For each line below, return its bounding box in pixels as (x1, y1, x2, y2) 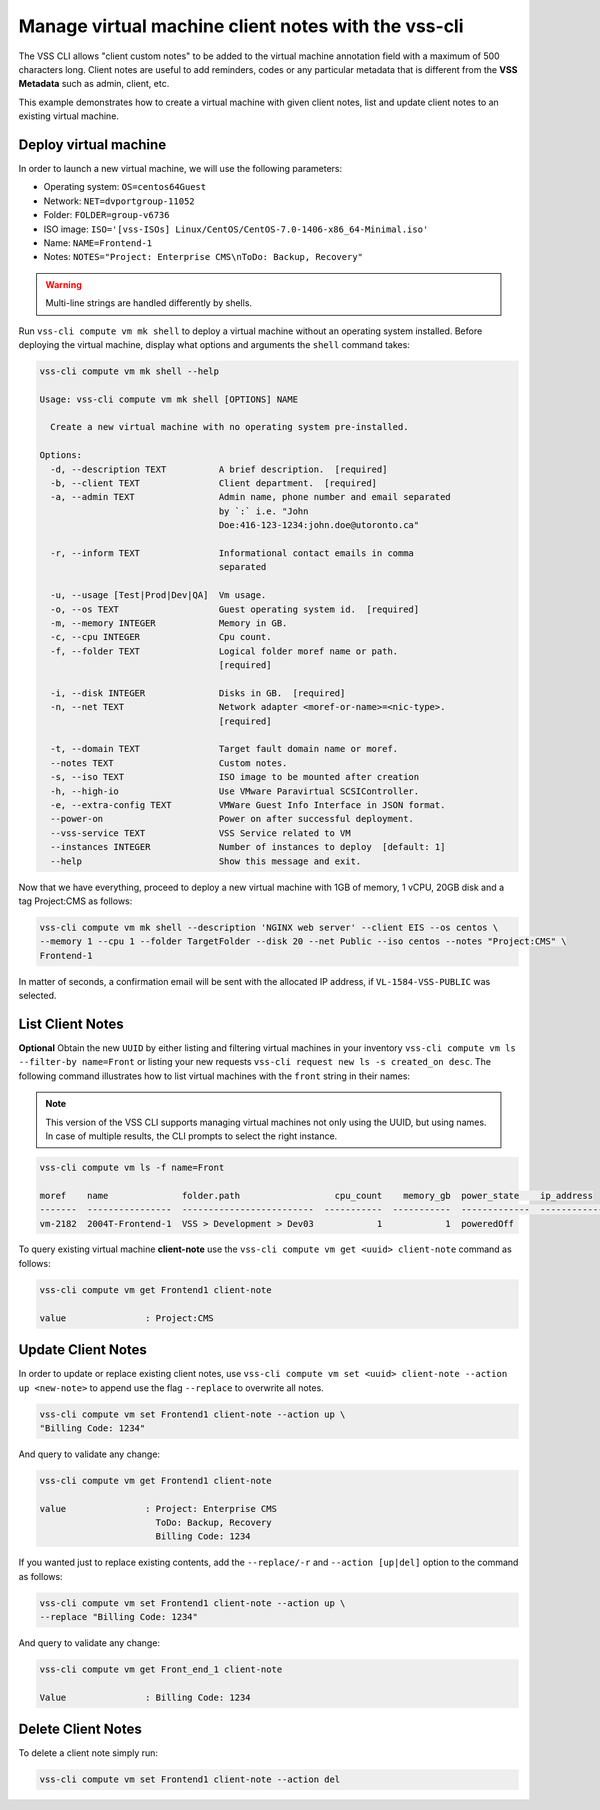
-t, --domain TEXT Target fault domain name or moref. (50, 743, 399, 755)
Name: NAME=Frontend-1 (43, 236, 153, 249)
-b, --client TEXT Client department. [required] (50, 478, 378, 489)
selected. (18, 990, 57, 1002)
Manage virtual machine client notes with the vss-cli (18, 15, 464, 37)
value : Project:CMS (39, 1312, 214, 1324)
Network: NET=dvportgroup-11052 (43, 195, 195, 207)
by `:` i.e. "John (218, 505, 309, 517)
